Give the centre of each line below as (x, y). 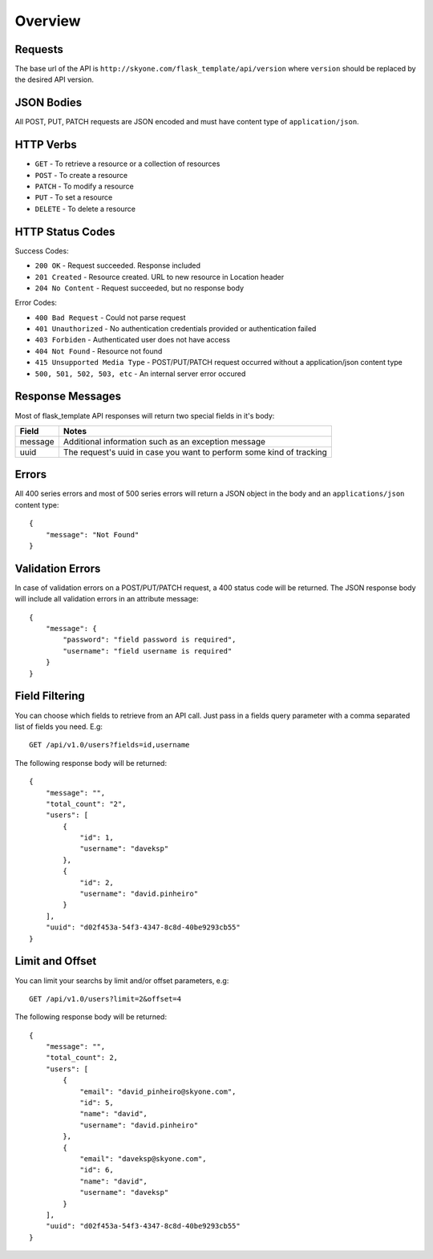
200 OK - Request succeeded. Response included (117, 265)
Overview (48, 21)
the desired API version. (54, 79)
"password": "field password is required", (150, 640)
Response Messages (68, 397)
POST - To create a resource (81, 175)
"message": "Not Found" (92, 534)
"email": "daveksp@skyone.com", (144, 1158)
